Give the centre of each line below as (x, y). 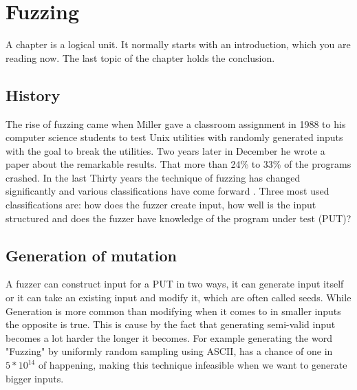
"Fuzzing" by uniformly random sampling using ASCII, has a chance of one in (169, 351)
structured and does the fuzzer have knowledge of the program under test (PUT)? (178, 218)
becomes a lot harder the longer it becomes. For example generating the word (169, 337)
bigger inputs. (35, 378)
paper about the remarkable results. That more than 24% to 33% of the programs (178, 164)
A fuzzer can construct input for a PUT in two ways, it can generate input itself (175, 284)
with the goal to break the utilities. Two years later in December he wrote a (165, 150)
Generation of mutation (91, 255)
